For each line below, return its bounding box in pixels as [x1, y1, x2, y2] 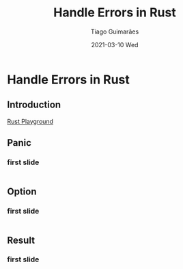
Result [7, 234, 36, 246]
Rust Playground [7, 117, 53, 125]
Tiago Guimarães [90, 27, 139, 36]
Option [7, 185, 37, 197]
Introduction [7, 99, 61, 111]
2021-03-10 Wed [91, 40, 139, 49]
